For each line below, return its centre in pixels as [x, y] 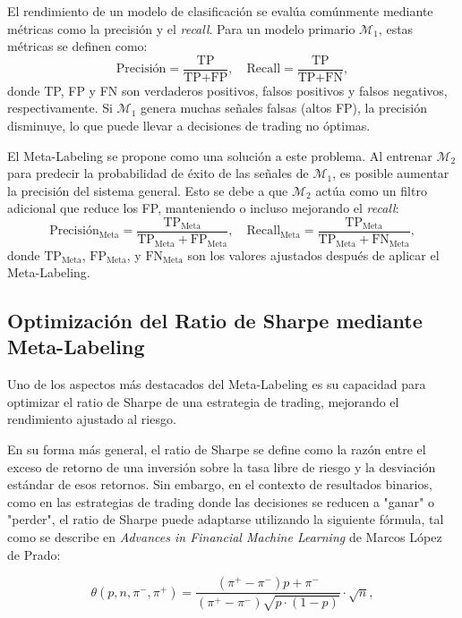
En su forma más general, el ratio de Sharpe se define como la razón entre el [217, 449]
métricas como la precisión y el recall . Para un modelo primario [181, 28]
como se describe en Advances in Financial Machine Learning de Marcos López [225, 537]
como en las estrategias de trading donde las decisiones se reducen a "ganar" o [221, 501]
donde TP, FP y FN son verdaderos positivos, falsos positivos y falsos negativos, [227, 90]
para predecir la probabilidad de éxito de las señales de [158, 173]
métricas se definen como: [77, 46]
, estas [396, 28]
